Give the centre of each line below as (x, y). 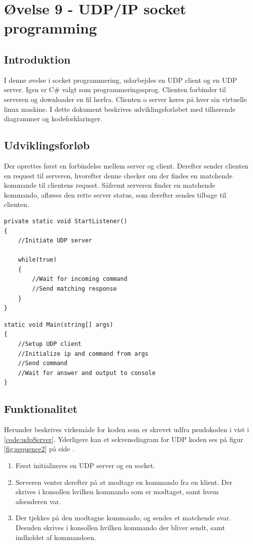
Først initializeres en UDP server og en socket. (85, 465)
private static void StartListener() (66, 221)
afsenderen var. (38, 501)
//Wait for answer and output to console (87, 373)
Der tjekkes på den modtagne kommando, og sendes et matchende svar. (123, 518)
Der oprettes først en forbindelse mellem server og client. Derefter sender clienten (126, 165)
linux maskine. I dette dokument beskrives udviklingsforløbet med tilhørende (120, 109)
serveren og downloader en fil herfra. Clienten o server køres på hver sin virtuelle (126, 99)
